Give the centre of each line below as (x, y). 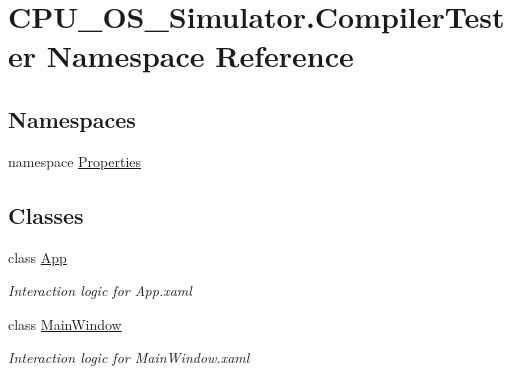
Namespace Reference (200, 55)
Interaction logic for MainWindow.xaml (129, 357)
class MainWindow (65, 323)
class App (37, 256)
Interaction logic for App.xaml (100, 290)
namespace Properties (75, 160)
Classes (46, 214)
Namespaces (72, 118)
